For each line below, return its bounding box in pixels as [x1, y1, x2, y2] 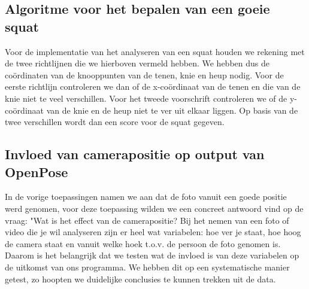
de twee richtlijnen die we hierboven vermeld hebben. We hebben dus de [5, 57, 269, 69]
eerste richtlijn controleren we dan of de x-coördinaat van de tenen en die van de [5, 80, 301, 93]
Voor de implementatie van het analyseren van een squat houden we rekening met [5, 45, 305, 57]
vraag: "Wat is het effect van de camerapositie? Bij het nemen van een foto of [5, 214, 289, 226]
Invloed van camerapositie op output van [5, 145, 265, 163]
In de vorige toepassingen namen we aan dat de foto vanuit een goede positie [5, 190, 287, 203]
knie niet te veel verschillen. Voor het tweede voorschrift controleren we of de [5, 92, 287, 104]
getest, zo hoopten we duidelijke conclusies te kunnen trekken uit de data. [5, 272, 276, 285]
